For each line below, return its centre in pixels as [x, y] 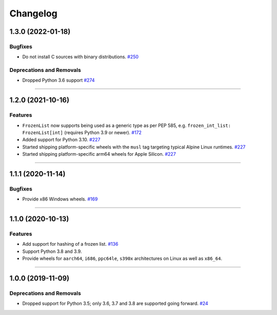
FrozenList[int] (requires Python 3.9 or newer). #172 [82, 133]
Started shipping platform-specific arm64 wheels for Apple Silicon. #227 [99, 154]
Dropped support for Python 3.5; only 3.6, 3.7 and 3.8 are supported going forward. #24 [115, 304]
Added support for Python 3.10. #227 [61, 140]
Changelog [33, 13]
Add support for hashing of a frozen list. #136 [70, 244]
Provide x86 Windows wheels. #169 [60, 199]
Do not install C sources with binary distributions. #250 [80, 57]
